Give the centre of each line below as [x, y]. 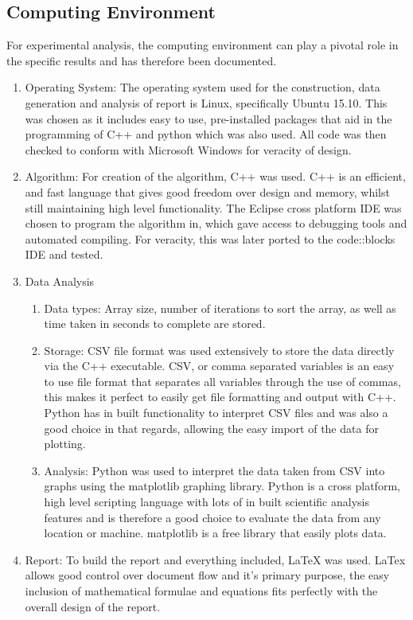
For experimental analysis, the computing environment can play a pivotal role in [203, 45]
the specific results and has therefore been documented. [142, 60]
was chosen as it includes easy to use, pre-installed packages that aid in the [208, 118]
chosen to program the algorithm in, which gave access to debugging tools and [216, 223]
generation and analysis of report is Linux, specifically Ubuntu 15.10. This [206, 102]
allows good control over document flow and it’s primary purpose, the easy [207, 575]
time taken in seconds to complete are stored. [155, 324]
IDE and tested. [64, 254]
